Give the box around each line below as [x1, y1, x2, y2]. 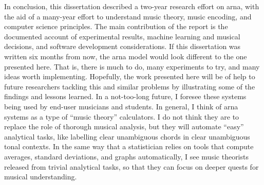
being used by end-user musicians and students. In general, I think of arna [4, 101, 238, 111]
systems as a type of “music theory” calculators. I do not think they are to [4, 111, 239, 122]
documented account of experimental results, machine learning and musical [4, 31, 240, 41]
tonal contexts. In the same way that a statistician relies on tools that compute [4, 141, 254, 152]
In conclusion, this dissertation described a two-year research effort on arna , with [4, 1, 259, 11]
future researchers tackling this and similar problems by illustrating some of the [4, 81, 255, 91]
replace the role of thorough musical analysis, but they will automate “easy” [4, 121, 244, 132]
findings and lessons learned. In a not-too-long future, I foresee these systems [4, 91, 247, 102]
